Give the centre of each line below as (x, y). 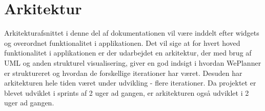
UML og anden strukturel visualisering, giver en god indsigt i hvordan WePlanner (133, 62)
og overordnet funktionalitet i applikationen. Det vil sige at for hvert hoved (122, 43)
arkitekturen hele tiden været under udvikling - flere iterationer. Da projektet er (130, 83)
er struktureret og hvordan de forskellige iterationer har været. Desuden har (123, 73)
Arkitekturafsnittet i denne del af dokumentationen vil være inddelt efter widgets (132, 33)
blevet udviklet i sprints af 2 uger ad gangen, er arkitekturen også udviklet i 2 (127, 92)
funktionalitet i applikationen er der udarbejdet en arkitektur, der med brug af (128, 53)
